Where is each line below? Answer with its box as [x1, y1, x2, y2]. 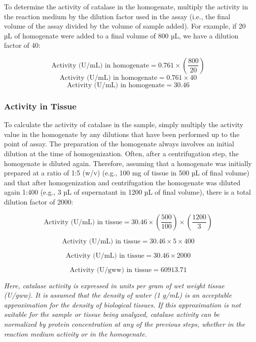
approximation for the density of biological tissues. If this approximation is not [4, 299, 241, 309]
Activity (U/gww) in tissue [70, 266, 152, 274]
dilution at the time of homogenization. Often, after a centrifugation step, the [4, 148, 239, 158]
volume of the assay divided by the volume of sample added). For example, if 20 [4, 21, 246, 31]
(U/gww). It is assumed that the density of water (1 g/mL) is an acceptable [4, 290, 232, 300]
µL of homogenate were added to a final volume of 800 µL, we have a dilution [4, 30, 239, 40]
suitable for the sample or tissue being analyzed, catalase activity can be [4, 309, 219, 319]
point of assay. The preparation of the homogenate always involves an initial [4, 138, 234, 149]
